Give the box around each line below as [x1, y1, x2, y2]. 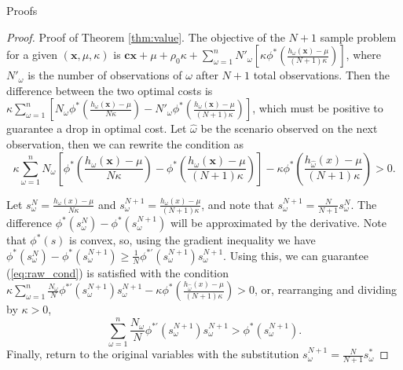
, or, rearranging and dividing [254, 281, 397, 298]
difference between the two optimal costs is [6, 82, 213, 98]
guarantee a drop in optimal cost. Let [6, 120, 187, 137]
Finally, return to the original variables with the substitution [6, 346, 299, 362]
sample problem [320, 28, 397, 45]
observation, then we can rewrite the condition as [6, 135, 244, 152]
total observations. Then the [253, 67, 390, 83]
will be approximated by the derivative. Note [170, 214, 387, 231]
